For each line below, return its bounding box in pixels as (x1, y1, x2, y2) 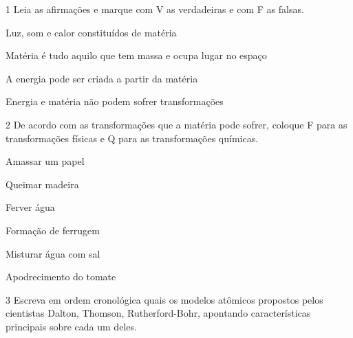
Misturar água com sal (6, 246, 100, 260)
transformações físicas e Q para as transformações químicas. (6, 131, 259, 145)
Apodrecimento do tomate (6, 269, 116, 284)
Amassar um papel (6, 154, 85, 168)
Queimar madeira (6, 177, 79, 191)
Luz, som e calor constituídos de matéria (6, 25, 177, 39)
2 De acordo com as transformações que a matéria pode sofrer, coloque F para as (6, 117, 347, 131)
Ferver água (6, 200, 55, 214)
